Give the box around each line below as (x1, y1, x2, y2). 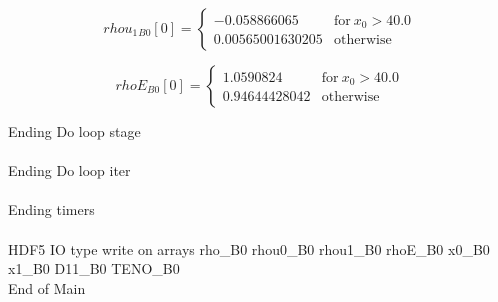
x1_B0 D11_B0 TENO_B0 (8, 258, 180, 279)
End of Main (8, 277, 86, 298)
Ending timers (8, 199, 95, 220)
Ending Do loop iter (8, 160, 131, 181)
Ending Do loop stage (8, 121, 141, 141)
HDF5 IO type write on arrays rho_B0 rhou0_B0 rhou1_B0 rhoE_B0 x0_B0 (8, 238, 490, 259)
